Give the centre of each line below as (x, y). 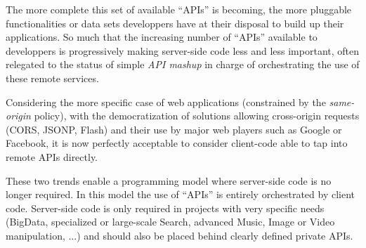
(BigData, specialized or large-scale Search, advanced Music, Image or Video (170, 222)
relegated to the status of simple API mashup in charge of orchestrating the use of (183, 64)
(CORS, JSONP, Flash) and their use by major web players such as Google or (174, 129)
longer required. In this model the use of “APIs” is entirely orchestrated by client (181, 194)
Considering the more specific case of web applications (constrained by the (166, 102)
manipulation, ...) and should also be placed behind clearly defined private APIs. (179, 235)
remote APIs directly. (52, 156)
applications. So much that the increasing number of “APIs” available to (162, 37)
